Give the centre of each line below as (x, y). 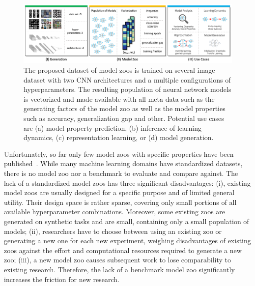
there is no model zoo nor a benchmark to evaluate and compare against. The (121, 173)
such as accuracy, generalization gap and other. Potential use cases (124, 118)
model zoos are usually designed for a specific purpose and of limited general (119, 192)
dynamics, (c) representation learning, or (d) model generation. (119, 137)
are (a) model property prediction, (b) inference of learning (113, 128)
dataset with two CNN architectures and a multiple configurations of (127, 79)
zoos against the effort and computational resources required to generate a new (123, 250)
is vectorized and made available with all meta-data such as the (119, 99)
